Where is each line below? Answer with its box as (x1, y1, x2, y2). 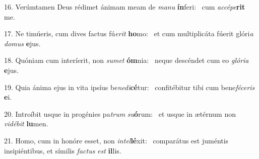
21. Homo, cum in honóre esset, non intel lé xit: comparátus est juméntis (4, 135, 229, 145)
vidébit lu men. (4, 118, 48, 129)
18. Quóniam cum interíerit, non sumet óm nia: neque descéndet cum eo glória (4, 55, 249, 65)
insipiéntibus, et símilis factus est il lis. (4, 145, 121, 155)
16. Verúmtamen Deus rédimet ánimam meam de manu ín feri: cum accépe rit (4, 2, 245, 12)
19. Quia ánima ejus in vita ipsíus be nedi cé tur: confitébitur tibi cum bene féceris (4, 82, 255, 92)
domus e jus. (4, 38, 41, 48)
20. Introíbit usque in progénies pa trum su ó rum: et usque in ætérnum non (4, 108, 236, 119)
